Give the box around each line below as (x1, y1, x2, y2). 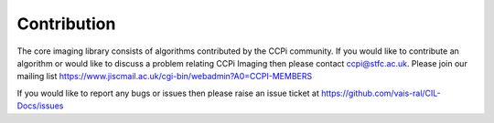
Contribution (16, 14, 116, 34)
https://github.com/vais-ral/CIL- (320, 87, 441, 98)
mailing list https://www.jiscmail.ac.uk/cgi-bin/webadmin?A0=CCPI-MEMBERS (16, 71, 313, 82)
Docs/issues (16, 100, 64, 111)
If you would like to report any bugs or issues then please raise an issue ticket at (16, 87, 320, 98)
